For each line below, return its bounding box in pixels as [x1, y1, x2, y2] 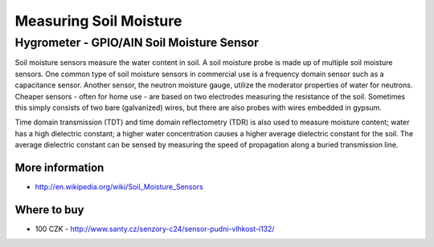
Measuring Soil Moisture [14, 12, 182, 30]
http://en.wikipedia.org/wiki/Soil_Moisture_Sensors [35, 182, 204, 192]
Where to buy [14, 203, 84, 217]
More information [14, 160, 104, 174]
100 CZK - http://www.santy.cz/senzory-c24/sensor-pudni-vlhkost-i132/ [35, 224, 275, 233]
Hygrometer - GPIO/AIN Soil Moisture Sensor [14, 35, 259, 50]
